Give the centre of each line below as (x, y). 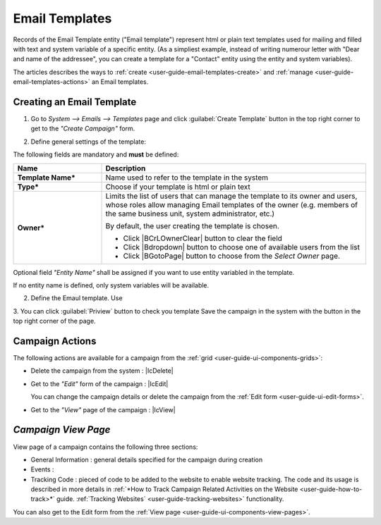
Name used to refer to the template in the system (187, 178)
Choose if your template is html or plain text (178, 187)
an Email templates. (120, 82)
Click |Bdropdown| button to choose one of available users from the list (241, 247)
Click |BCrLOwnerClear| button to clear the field (202, 238)
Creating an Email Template (75, 102)
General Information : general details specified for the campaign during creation (147, 459)
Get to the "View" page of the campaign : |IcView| (103, 409)
